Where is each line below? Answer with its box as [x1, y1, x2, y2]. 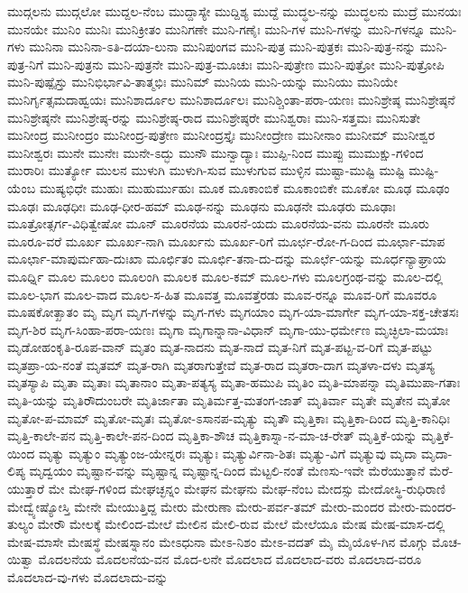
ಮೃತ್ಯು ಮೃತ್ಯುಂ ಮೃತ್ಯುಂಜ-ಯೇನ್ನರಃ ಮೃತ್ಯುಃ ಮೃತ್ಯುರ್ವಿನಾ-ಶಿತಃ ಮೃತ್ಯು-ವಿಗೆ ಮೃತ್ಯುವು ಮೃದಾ [38, 443, 418, 462]
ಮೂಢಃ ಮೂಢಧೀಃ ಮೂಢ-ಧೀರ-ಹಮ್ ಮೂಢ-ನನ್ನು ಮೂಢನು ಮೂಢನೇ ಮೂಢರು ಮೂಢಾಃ [7, 196, 396, 215]
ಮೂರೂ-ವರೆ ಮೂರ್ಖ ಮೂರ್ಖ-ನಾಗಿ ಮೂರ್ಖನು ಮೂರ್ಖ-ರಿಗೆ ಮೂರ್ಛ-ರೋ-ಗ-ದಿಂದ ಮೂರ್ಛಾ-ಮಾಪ [7, 231, 445, 250]
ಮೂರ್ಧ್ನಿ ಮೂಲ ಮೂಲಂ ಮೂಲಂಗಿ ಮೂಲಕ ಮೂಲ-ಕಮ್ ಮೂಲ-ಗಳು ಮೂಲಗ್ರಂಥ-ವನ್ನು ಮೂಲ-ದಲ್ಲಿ [7, 266, 444, 285]
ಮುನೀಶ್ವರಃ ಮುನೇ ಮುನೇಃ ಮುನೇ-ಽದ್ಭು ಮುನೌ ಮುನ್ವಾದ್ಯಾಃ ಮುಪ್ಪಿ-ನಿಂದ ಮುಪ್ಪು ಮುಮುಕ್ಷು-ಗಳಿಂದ [7, 143, 424, 162]
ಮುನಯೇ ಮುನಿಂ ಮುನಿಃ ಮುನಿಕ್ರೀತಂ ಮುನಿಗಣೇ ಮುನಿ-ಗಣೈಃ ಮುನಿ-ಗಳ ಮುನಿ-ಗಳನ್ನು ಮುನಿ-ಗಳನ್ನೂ [7, 19, 426, 38]
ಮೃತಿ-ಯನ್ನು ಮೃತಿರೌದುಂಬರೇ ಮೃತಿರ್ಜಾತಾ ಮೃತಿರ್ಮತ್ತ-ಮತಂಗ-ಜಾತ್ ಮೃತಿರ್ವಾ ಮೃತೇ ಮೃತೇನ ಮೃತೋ [7, 391, 451, 410]
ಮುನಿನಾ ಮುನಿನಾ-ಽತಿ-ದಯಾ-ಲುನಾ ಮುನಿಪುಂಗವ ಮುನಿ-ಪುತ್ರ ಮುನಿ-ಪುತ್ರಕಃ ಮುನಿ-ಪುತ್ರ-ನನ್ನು [29, 37, 417, 56]
